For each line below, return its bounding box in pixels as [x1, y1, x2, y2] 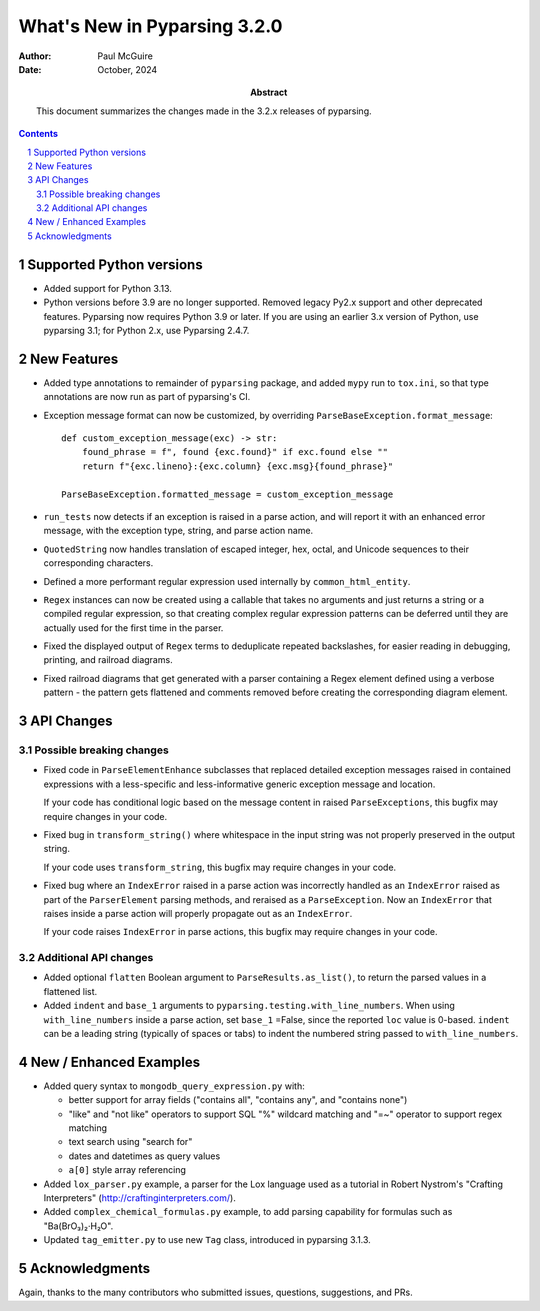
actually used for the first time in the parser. [43, 621, 224, 634]
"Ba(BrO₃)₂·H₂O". [43, 1220, 114, 1232]
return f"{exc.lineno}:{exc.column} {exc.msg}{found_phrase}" [81, 460, 394, 472]
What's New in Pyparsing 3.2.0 [18, 15, 283, 37]
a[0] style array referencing [68, 1164, 187, 1176]
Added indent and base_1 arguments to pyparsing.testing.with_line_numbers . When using [43, 1000, 455, 1012]
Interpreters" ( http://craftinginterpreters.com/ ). [43, 1192, 237, 1204]
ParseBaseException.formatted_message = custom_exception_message [61, 488, 394, 500]
